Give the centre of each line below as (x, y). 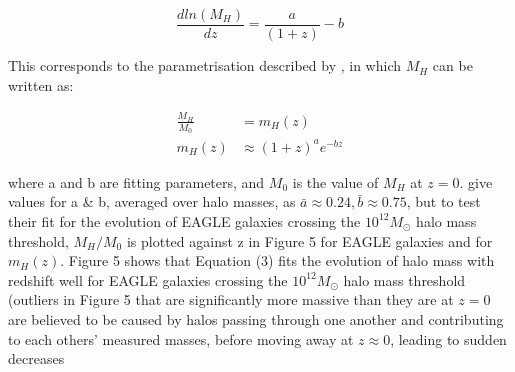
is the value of (335, 181)
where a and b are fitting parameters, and (136, 181)
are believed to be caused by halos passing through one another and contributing (256, 318)
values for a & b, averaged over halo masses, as (152, 201)
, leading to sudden (448, 338)
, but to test (443, 201)
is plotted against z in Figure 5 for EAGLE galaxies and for (309, 240)
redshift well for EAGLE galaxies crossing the (148, 279)
